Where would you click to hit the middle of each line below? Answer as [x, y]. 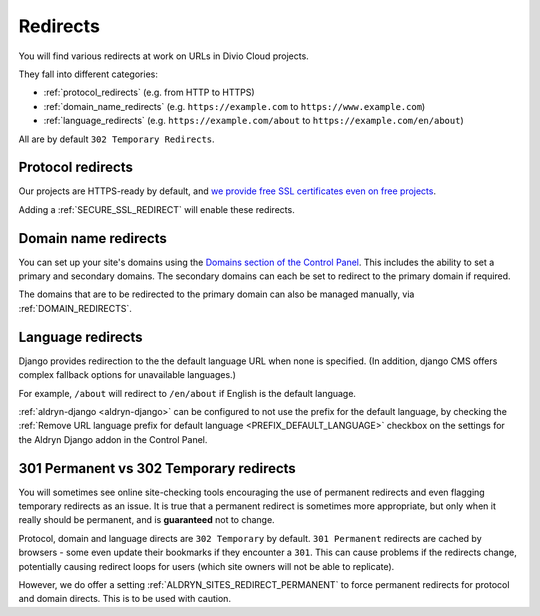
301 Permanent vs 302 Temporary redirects [157, 468]
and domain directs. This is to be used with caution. [125, 599]
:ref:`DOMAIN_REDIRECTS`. [75, 308]
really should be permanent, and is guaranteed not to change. [146, 520]
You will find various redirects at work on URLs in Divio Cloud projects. [163, 56]
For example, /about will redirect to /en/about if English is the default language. [187, 393]
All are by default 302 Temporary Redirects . [116, 139]
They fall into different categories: [88, 74]
